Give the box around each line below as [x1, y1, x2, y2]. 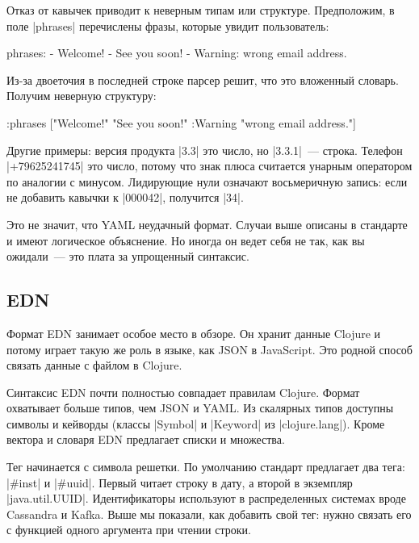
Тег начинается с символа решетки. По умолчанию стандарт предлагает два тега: [6, 458, 405, 475]
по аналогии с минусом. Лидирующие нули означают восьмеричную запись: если [6, 173, 408, 190]
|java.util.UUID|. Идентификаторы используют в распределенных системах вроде [6, 490, 406, 507]
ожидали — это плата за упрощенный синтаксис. [6, 248, 249, 265]
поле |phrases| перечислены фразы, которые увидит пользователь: [6, 17, 329, 34]
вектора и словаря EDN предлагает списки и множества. [6, 431, 285, 448]
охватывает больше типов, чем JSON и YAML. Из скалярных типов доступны [6, 399, 394, 416]
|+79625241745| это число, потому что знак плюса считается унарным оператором [6, 157, 413, 174]
